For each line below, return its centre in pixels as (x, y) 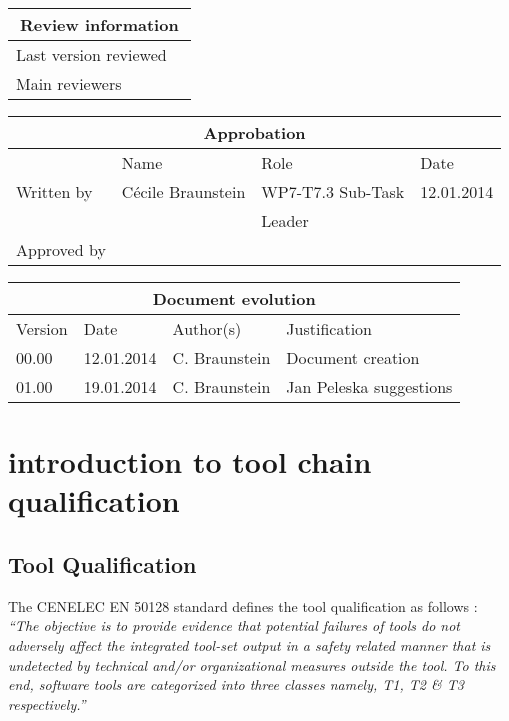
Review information (99, 24)
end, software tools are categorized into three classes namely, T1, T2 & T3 (236, 684)
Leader (285, 220)
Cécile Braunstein (183, 191)
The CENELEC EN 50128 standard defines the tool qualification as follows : (243, 605)
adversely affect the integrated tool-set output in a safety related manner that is (249, 644)
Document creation (353, 357)
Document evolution (234, 298)
